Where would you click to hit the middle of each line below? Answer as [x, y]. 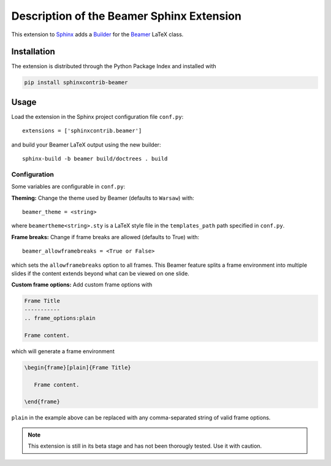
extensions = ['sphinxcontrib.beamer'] [82, 131]
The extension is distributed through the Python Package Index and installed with [114, 66]
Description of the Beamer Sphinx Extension [126, 16]
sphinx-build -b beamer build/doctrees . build [95, 159]
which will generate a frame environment [63, 351]
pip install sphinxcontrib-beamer [76, 82]
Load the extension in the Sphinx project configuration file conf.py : [97, 116]
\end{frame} [42, 402]
